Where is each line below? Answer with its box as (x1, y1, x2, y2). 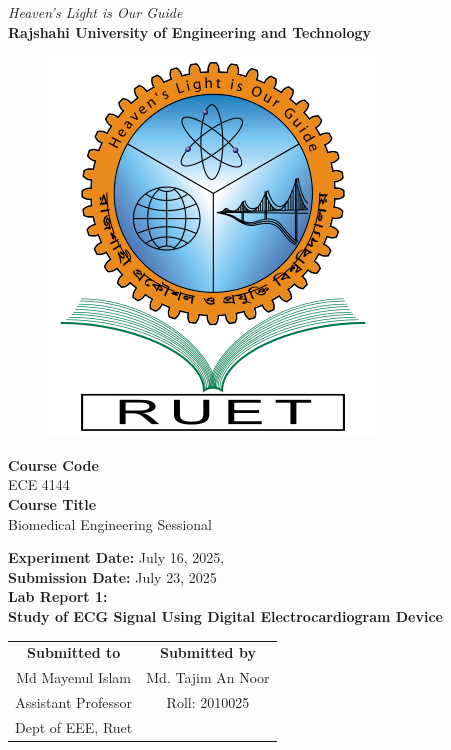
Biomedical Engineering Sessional (8, 513, 212, 534)
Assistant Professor (15, 691, 133, 712)
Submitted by (159, 642, 256, 663)
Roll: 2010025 (166, 691, 250, 712)
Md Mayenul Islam (16, 667, 132, 688)
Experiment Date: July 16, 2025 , (8, 547, 225, 568)
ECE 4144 (8, 474, 70, 495)
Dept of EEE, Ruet (15, 716, 133, 737)
